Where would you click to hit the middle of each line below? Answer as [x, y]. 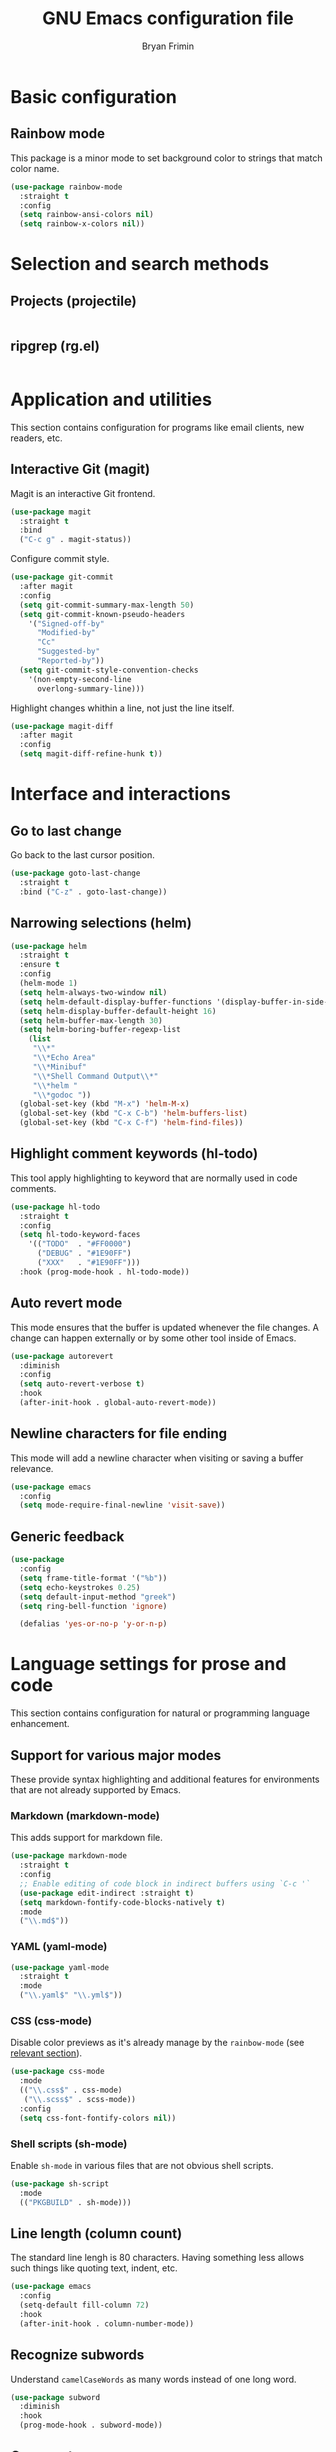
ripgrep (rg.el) [55, 345]
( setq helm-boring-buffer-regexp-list [100, 1030]
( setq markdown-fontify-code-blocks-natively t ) [122, 1902]
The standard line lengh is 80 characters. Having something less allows [157, 2258]
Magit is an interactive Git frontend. [83, 493]
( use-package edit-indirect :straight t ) [107, 1893]
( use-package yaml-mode [60, 1967]
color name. [35, 168]
